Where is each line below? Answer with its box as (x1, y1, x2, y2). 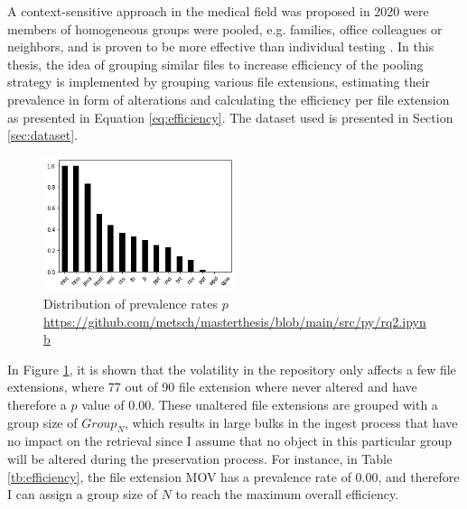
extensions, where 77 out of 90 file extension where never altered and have (7, 377, 417, 396)
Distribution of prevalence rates (43, 294, 218, 313)
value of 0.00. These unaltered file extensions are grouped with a (81, 395, 438, 414)
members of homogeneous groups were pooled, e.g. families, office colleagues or (7, 19, 443, 38)
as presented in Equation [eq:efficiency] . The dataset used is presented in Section (7, 107, 453, 126)
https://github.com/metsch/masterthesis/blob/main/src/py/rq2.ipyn (43, 311, 426, 330)
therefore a (7, 395, 67, 414)
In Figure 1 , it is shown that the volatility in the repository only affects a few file (7, 359, 456, 378)
